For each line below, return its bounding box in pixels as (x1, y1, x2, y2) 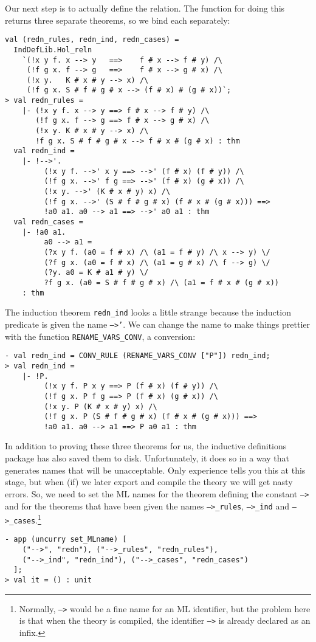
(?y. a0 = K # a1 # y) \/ (44, 268, 149, 277)
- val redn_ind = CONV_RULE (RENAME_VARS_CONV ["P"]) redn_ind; (5, 351, 270, 361)
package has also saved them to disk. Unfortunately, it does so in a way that (5, 452, 289, 464)
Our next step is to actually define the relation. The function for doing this (5, 2, 285, 14)
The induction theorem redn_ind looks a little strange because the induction (5, 306, 291, 319)
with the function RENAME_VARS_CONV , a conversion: (5, 330, 196, 342)
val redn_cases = (13, 218, 83, 226)
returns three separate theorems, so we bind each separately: (5, 13, 230, 26)
